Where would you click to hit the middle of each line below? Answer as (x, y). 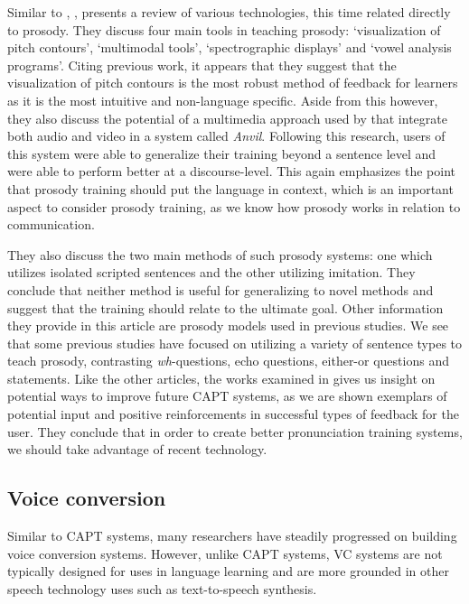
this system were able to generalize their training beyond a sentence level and (222, 153)
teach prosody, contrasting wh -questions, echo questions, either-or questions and (228, 361)
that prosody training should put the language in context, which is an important (230, 188)
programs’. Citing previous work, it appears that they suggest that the (202, 65)
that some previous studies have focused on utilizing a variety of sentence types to (235, 343)
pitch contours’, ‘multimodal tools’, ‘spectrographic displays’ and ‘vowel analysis (230, 47)
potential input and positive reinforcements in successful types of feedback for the (233, 414)
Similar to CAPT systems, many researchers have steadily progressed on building (232, 536)
